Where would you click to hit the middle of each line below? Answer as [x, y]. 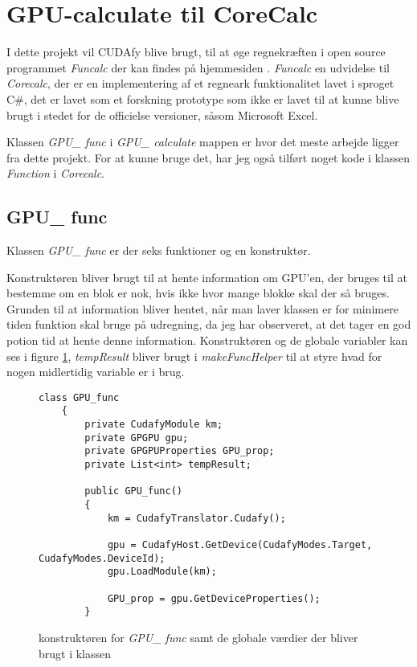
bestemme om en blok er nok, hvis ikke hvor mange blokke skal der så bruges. [198, 293]
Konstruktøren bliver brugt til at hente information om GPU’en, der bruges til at [207, 277]
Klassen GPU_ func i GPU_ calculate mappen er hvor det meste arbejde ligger [203, 142]
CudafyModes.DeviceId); [102, 558]
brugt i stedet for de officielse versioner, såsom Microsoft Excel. [162, 115]
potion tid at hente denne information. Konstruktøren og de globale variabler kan [207, 340]
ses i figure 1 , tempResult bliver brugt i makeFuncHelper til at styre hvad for [194, 356]
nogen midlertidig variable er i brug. [96, 372]
